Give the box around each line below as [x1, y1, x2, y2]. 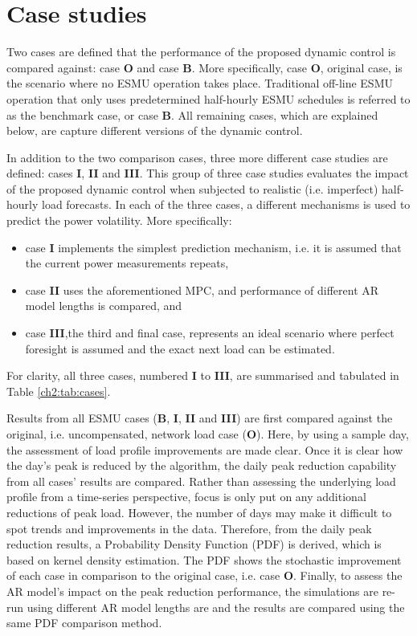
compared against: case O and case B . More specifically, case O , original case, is [6, 59, 403, 75]
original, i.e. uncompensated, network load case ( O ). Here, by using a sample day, [6, 426, 409, 442]
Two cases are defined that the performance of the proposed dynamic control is [6, 43, 396, 60]
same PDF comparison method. [6, 614, 162, 631]
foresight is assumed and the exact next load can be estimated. [25, 340, 335, 357]
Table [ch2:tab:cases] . [6, 382, 111, 399]
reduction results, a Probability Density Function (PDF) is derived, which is [6, 536, 382, 552]
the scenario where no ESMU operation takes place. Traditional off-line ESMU [6, 75, 393, 92]
